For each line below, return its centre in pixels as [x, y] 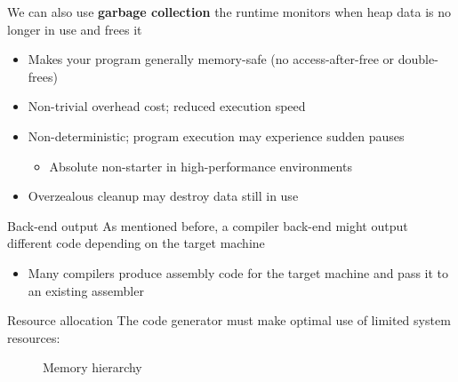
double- [418, 59]
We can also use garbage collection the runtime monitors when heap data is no [229, 12]
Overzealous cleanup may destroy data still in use [163, 196]
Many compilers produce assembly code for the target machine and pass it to [238, 272]
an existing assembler [86, 290]
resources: [34, 337]
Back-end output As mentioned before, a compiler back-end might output [208, 225]
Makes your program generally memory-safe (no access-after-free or [211, 59]
